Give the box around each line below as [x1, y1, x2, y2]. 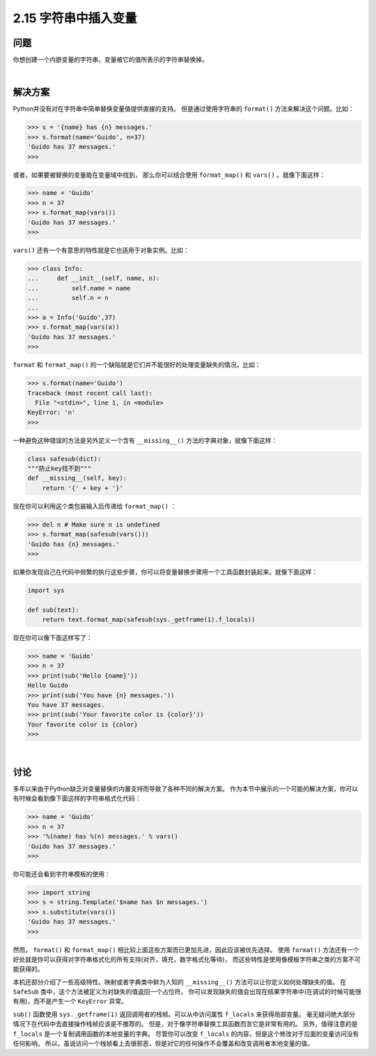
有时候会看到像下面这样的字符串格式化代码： [13, 794, 141, 802]
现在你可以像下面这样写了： [13, 634, 93, 642]
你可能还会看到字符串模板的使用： [13, 870, 111, 878]
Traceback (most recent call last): [27, 389, 153, 397]
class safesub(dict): [27, 455, 102, 463]
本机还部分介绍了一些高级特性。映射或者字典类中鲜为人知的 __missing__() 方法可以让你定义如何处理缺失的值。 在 [13, 977, 347, 986]
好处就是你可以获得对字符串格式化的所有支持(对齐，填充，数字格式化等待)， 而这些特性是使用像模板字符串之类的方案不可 [13, 955, 361, 963]
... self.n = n [27, 294, 109, 302]
